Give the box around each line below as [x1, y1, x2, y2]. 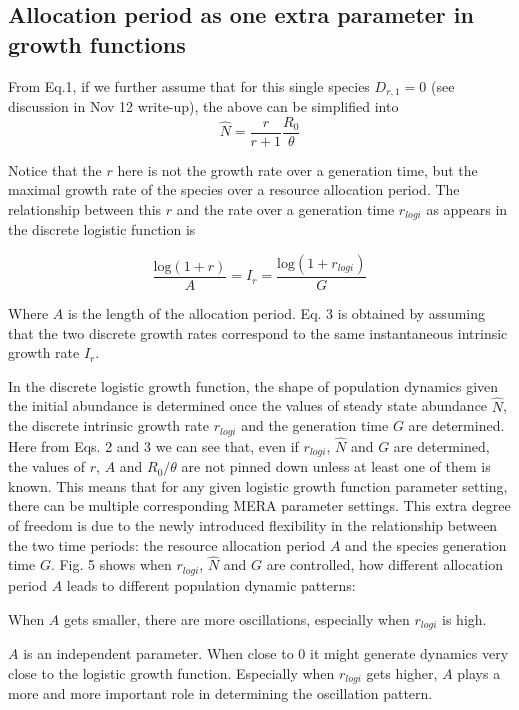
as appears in [426, 198, 508, 219]
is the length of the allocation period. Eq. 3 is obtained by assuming [67, 302, 485, 323]
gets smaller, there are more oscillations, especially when [64, 608, 410, 629]
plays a [457, 662, 501, 683]
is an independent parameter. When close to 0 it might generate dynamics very [23, 642, 509, 663]
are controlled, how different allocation [266, 554, 503, 575]
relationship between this [8, 198, 162, 219]
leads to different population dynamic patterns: [66, 574, 356, 595]
